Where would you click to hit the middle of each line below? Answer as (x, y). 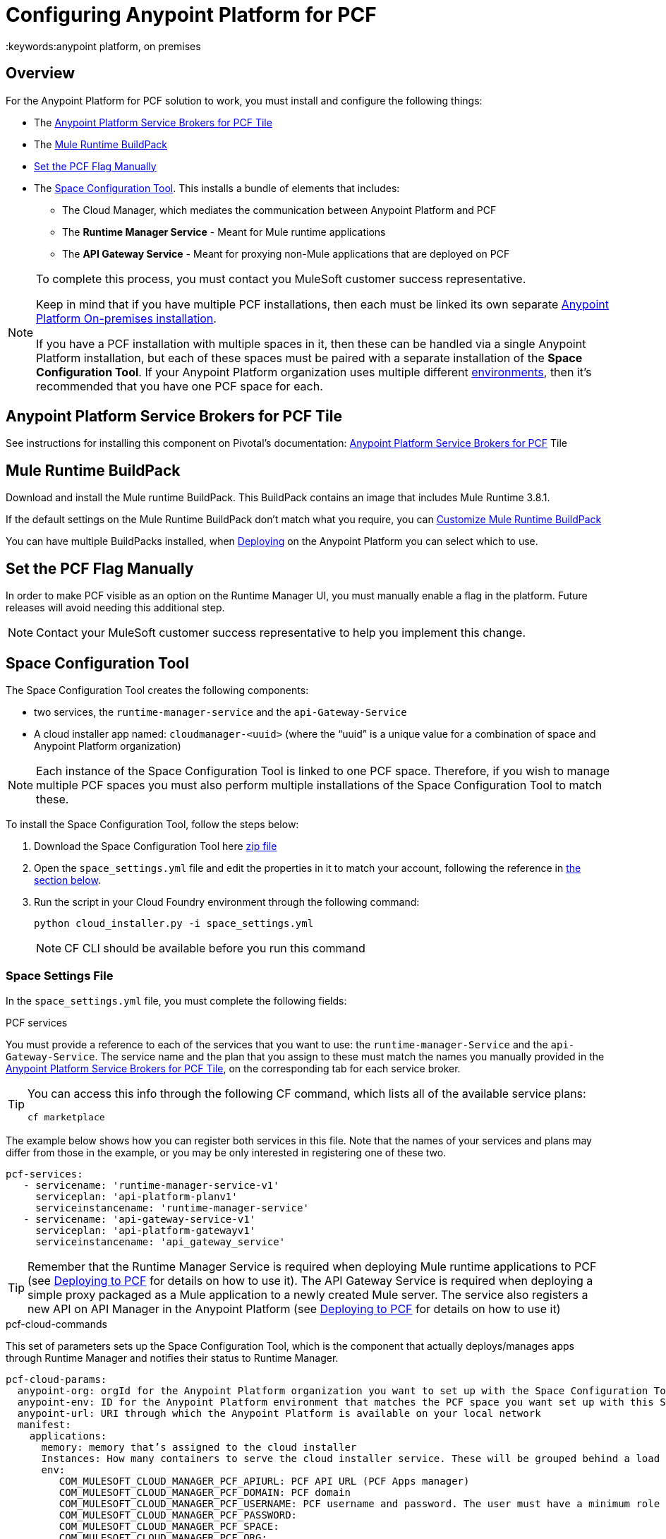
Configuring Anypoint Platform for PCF (191, 15)
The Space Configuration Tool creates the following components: (157, 690)
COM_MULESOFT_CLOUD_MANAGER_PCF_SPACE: (169, 1526)
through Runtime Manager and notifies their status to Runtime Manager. (172, 1358)
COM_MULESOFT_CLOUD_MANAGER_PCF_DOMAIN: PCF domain (205, 1492)
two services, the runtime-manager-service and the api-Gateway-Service (220, 712)
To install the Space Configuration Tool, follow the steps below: (152, 824)
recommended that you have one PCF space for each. (180, 386)
